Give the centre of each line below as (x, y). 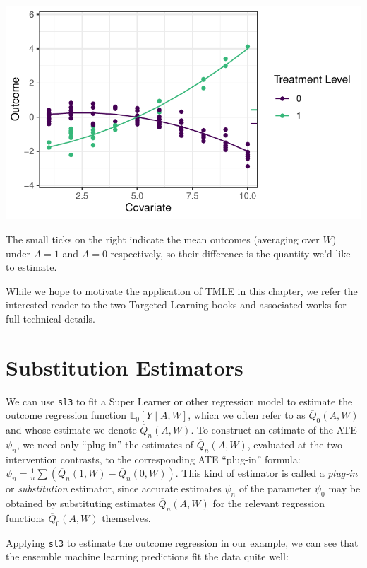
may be (344, 488)
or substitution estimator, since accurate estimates (114, 488)
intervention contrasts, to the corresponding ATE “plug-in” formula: (153, 459)
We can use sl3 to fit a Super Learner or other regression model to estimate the (179, 401)
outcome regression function (66, 415)
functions (25, 517)
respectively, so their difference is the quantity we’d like (230, 253)
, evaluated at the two (295, 444)
